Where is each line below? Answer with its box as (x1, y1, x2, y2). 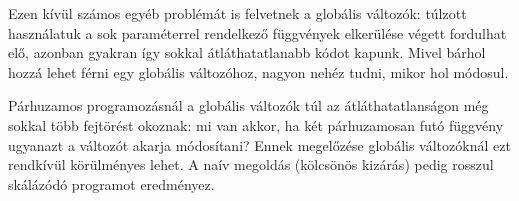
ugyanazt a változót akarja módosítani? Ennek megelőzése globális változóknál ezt (8, 134, 511, 155)
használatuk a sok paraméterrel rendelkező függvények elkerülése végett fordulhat (8, 22, 507, 43)
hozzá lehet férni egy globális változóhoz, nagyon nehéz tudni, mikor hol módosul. (8, 61, 509, 82)
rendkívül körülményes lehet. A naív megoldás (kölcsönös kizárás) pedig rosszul (8, 154, 494, 175)
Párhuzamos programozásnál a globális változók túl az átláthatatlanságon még (8, 95, 489, 116)
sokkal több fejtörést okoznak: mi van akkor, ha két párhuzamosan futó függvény (8, 114, 504, 135)
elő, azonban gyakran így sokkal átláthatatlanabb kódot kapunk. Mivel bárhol (8, 42, 486, 63)
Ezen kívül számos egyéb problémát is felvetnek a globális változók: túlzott (8, 3, 467, 23)
